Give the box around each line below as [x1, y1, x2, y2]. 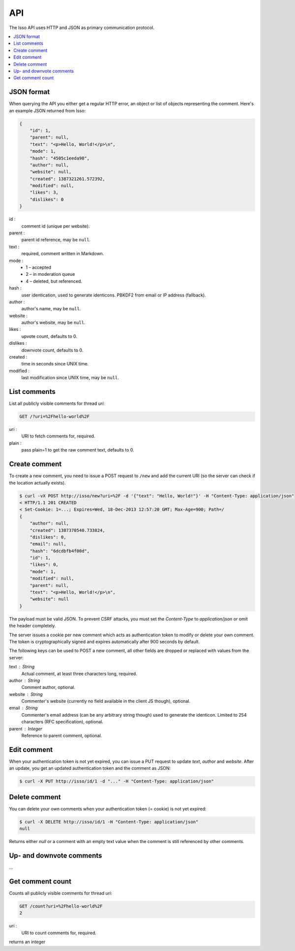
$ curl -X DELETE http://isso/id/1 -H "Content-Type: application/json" [19, 819, 199, 824]
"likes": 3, [29, 190, 59, 196]
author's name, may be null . [21, 306, 81, 312]
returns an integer [9, 939, 46, 945]
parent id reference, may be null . [21, 237, 91, 243]
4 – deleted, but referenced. [26, 278, 83, 284]
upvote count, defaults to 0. [21, 333, 78, 339]
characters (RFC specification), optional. [21, 719, 103, 725]
